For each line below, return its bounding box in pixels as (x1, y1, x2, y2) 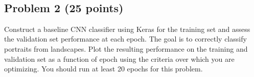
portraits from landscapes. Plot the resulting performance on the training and (4, 43, 248, 54)
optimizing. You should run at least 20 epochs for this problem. (4, 63, 203, 74)
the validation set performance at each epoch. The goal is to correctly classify (4, 33, 247, 44)
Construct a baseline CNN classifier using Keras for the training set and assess (4, 23, 250, 34)
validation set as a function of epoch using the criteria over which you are (4, 53, 235, 64)
